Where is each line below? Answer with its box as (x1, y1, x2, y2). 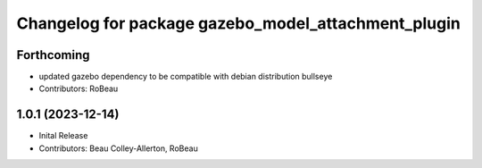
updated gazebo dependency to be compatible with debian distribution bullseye (38, 71, 333, 82)
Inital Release (38, 130, 88, 141)
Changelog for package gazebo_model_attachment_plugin (16, 13, 461, 33)
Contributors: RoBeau (38, 83, 119, 94)
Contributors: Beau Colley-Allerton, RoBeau (38, 143, 198, 154)
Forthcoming (16, 47, 90, 63)
